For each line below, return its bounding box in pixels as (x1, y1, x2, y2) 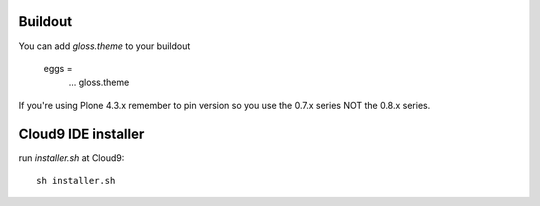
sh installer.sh (36, 175, 116, 186)
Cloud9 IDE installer (18, 125, 145, 142)
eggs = (43, 62, 73, 74)
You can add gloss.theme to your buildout (18, 40, 191, 52)
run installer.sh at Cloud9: (18, 151, 125, 164)
